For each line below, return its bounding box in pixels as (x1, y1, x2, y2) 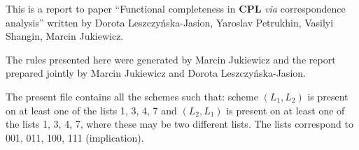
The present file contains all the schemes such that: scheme (6, 89, 258, 103)
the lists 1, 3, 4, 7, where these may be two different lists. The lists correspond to (6, 117, 353, 131)
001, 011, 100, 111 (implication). (6, 130, 144, 144)
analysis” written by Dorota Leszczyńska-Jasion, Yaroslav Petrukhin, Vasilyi (6, 15, 334, 29)
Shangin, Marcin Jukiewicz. (6, 29, 124, 43)
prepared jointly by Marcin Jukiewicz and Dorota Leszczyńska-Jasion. (6, 66, 306, 80)
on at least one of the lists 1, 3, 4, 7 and (6, 103, 177, 117)
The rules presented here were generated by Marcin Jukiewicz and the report (6, 52, 336, 66)
